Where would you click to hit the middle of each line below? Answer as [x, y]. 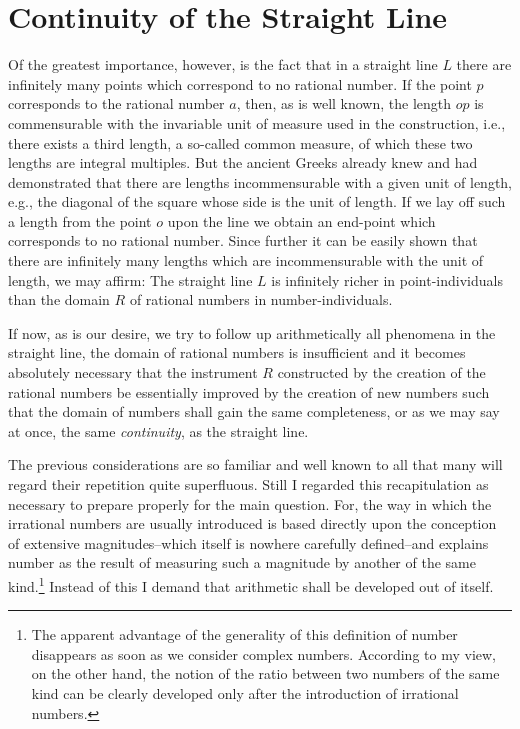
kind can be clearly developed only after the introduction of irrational [245, 693]
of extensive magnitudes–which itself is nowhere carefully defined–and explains [248, 542]
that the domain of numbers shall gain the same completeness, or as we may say [254, 411]
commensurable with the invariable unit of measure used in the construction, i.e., [257, 122]
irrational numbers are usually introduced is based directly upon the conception [252, 523]
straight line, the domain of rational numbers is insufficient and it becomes [237, 352]
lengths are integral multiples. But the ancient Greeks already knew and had [243, 162]
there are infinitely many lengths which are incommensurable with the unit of [246, 260]
